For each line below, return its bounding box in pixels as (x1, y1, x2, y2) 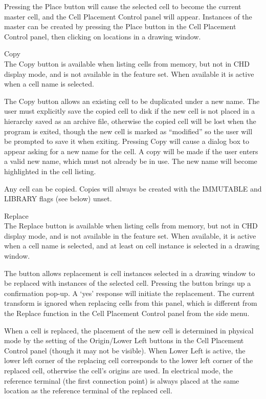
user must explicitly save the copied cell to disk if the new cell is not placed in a (4, 106, 255, 116)
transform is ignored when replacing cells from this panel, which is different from (4, 298, 257, 308)
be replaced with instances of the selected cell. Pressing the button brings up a (4, 278, 251, 288)
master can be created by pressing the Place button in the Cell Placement (4, 21, 236, 32)
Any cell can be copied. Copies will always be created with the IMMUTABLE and (4, 183, 262, 194)
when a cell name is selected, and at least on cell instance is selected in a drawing (4, 240, 260, 251)
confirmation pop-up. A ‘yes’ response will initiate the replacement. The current (4, 287, 255, 298)
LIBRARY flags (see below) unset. (4, 193, 112, 204)
